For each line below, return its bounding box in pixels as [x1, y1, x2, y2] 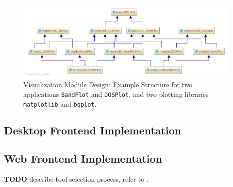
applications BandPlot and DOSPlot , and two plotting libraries [23, 89, 209, 99]
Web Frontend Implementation [4, 151, 162, 166]
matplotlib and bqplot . [23, 98, 97, 109]
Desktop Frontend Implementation [4, 122, 182, 137]
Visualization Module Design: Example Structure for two [23, 79, 193, 90]
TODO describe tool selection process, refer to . [4, 174, 149, 184]
